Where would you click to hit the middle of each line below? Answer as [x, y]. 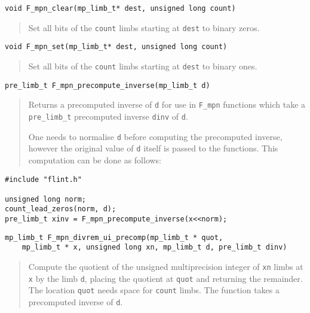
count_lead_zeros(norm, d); [61, 209]
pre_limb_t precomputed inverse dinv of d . [108, 116]
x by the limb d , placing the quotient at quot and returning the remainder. [165, 278]
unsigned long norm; [46, 199]
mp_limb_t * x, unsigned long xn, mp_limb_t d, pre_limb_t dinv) [154, 247]
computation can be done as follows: [95, 159]
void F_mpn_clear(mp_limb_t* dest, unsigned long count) [120, 8]
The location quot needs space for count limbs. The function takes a [154, 290]
